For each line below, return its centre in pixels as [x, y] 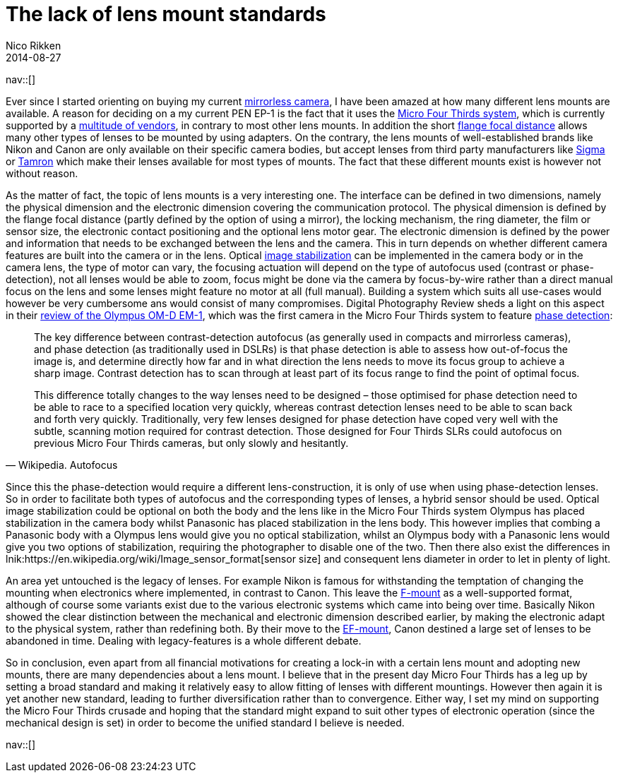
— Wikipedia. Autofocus [62, 465]
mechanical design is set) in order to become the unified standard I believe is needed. [205, 722]
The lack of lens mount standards [166, 14]
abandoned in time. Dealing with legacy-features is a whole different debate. [184, 640]
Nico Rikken [34, 45]
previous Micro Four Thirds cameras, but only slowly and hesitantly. [191, 443]
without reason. [42, 173]
